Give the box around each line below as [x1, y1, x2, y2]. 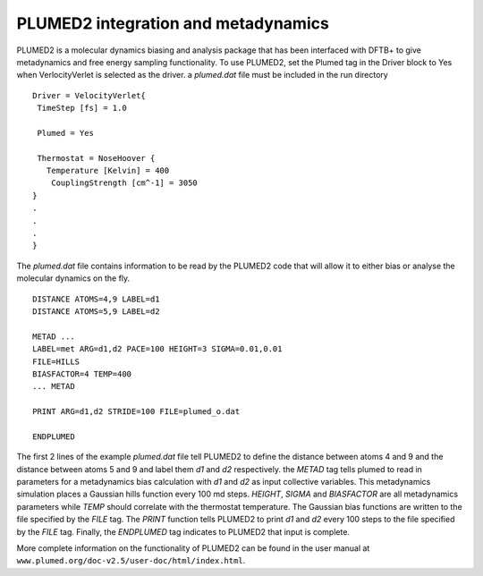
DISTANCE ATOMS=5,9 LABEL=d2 [32, 306, 160, 317]
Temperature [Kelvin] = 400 [46, 165, 170, 176]
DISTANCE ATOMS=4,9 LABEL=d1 [32, 293, 160, 304]
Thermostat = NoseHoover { [37, 153, 156, 163]
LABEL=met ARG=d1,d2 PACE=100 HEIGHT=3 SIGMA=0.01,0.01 [32, 344, 283, 354]
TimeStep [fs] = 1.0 [37, 103, 127, 114]
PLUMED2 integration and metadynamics [16, 13, 330, 33]
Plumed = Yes [37, 128, 94, 138]
